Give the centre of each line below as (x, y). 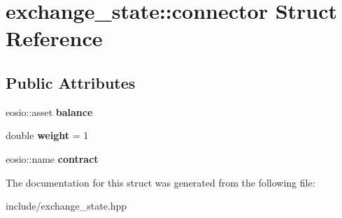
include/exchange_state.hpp (66, 206)
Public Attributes (71, 82)
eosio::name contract (52, 158)
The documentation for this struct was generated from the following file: (161, 182)
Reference (54, 38)
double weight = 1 (47, 135)
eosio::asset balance (49, 111)
